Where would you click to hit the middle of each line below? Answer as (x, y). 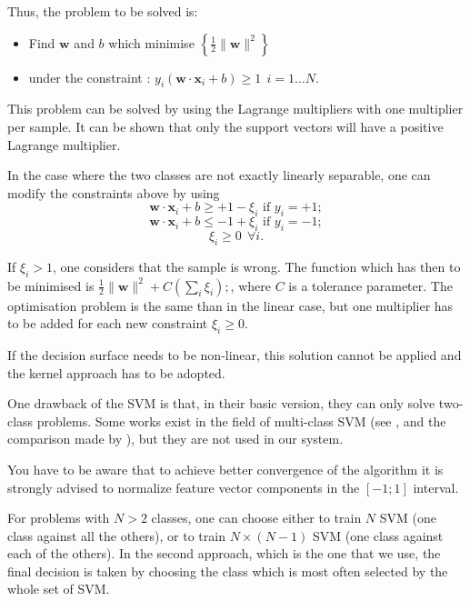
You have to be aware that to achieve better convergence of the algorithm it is (225, 469)
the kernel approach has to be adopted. (116, 372)
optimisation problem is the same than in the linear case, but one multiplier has (230, 305)
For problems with (59, 518)
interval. (436, 487)
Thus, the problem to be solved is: (103, 11)
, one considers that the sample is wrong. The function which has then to (256, 266)
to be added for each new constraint (108, 323)
